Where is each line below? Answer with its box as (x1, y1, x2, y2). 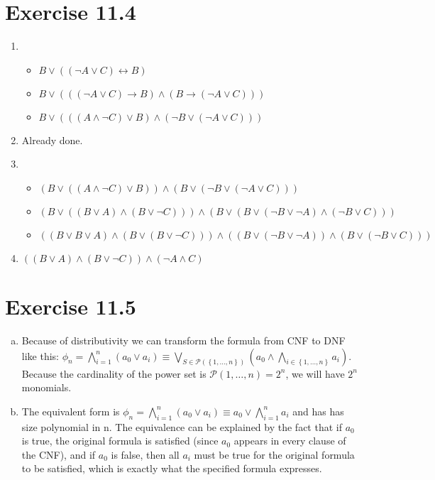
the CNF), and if (21, 447, 96, 462)
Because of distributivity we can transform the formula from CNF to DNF (21, 333, 346, 348)
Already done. (21, 132, 83, 147)
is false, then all (111, 447, 180, 462)
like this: (21, 348, 59, 363)
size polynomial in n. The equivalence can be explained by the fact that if (21, 419, 342, 434)
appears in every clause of (233, 433, 346, 448)
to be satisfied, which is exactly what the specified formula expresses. (21, 461, 322, 476)
